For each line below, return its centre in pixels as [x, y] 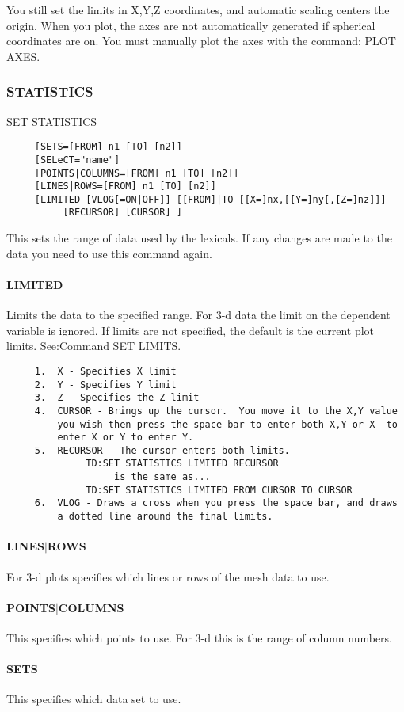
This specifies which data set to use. [94, 699]
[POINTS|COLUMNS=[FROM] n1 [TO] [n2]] [137, 173]
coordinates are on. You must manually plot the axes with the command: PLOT [201, 41]
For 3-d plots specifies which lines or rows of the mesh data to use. [168, 576]
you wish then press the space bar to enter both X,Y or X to [227, 424]
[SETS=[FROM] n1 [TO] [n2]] [108, 147]
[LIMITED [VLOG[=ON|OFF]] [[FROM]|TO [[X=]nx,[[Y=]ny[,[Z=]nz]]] [210, 199]
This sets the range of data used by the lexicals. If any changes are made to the [199, 238]
